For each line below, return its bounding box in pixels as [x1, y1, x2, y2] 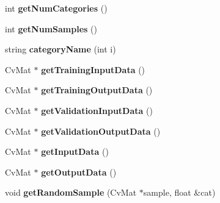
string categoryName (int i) [5, 43, 116, 55]
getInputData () [41, 145, 109, 158]
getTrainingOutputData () [41, 84, 153, 96]
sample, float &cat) [143, 186, 216, 199]
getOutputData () [41, 165, 117, 178]
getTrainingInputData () [41, 63, 145, 76]
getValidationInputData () [41, 104, 153, 116]
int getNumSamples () [5, 22, 97, 35]
